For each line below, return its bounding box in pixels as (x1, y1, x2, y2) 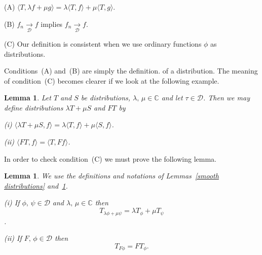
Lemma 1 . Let (4, 92, 51, 103)
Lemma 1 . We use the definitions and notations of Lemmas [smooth (4, 170, 219, 181)
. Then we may (203, 92, 250, 103)
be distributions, (81, 92, 131, 103)
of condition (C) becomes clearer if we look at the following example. (4, 75, 219, 86)
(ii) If (4, 233, 22, 243)
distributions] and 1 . (4, 180, 68, 191)
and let (161, 92, 183, 103)
